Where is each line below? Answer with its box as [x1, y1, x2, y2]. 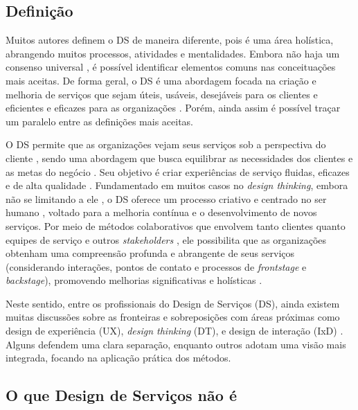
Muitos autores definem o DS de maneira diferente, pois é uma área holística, [6, 33, 334, 47]
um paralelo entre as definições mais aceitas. [6, 114, 194, 128]
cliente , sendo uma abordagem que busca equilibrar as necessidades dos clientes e [6, 150, 353, 165]
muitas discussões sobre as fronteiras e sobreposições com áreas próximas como [6, 310, 340, 324]
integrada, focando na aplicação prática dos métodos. [6, 350, 231, 365]
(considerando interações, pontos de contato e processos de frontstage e [6, 259, 307, 274]
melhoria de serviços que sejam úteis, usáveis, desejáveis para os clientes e [6, 87, 318, 101]
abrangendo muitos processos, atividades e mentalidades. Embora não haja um [6, 46, 340, 60]
